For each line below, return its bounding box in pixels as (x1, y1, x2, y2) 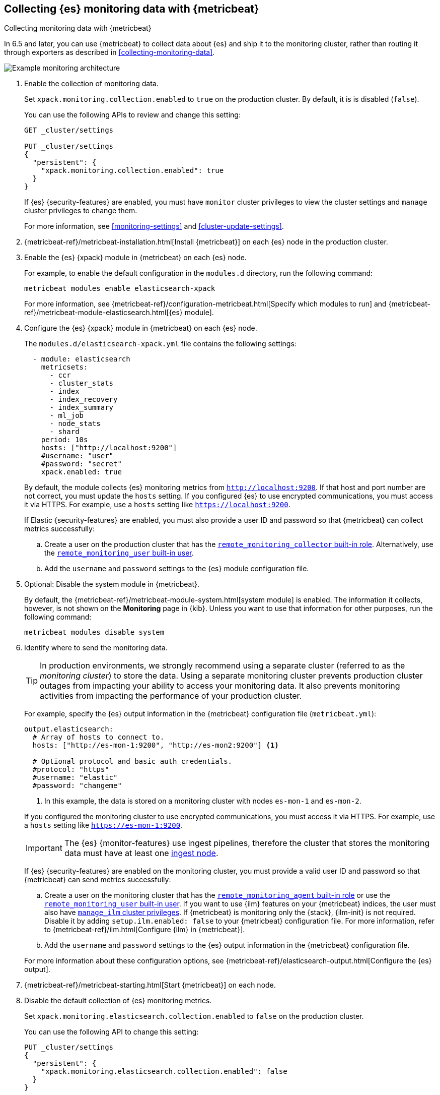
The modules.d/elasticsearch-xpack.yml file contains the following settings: (24, 339, 297, 348)
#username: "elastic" (32, 773, 118, 782)
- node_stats (49, 419, 101, 428)
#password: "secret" (41, 460, 122, 468)
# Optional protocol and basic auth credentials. (32, 757, 233, 766)
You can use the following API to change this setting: (24, 1027, 199, 1037)
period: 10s (41, 436, 88, 444)
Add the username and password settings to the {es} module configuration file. (44, 564, 309, 573)
